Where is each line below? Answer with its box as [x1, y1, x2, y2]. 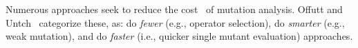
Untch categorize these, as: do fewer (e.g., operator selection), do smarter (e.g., [6, 15, 345, 29]
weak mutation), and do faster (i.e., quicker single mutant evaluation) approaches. [6, 29, 353, 43]
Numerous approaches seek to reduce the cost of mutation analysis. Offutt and [6, 2, 343, 16]
